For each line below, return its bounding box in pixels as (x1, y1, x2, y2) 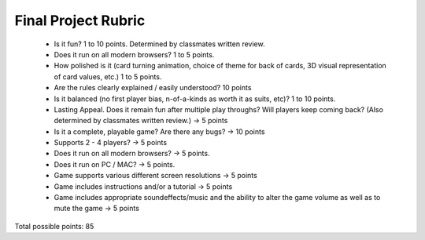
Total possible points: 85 (14, 221, 94, 231)
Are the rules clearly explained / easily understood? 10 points (54, 83, 252, 93)
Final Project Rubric (14, 12, 146, 29)
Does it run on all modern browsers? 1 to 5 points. (54, 49, 215, 59)
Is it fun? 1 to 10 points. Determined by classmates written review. (54, 39, 265, 49)
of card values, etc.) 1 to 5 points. (54, 71, 162, 82)
